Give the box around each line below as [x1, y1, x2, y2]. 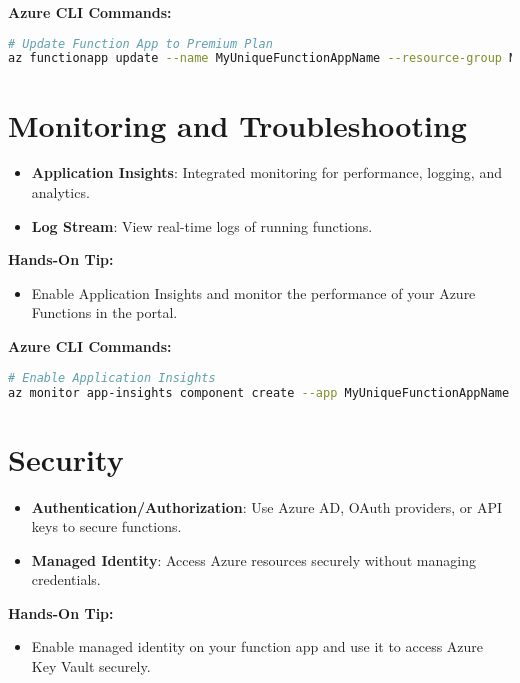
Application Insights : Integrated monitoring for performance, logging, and [31, 162, 502, 183]
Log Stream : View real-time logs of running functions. [31, 215, 373, 236]
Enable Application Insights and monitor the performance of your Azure [31, 282, 476, 303]
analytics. [31, 182, 90, 203]
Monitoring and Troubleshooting [8, 104, 467, 145]
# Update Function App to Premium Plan [8, 36, 273, 51]
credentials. [31, 569, 101, 590]
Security [8, 438, 124, 479]
